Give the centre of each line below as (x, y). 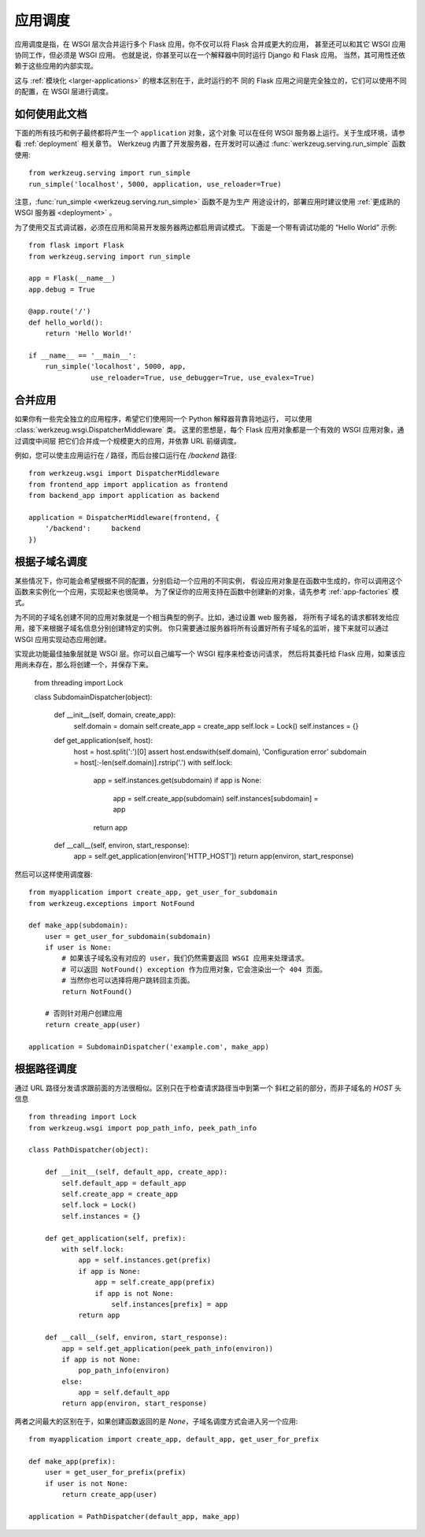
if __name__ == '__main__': (83, 356)
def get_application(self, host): (103, 741)
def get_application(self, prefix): (115, 1238)
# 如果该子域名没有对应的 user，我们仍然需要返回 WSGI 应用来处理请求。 (185, 958)
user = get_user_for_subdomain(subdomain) (128, 936)
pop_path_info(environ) (124, 1370)
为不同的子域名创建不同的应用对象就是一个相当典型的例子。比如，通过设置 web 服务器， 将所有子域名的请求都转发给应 (207, 617)
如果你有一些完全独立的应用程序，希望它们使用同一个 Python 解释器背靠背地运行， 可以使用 (163, 418)
